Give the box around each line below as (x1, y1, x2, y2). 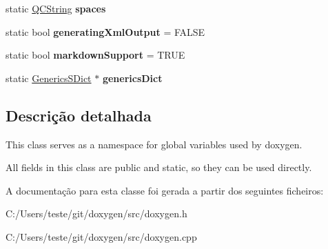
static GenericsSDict (6, 70, 92, 85)
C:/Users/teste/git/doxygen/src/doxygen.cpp (6, 229, 197, 243)
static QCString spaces (6, 1, 106, 15)
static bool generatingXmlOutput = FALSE (6, 24, 205, 39)
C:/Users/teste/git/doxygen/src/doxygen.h (6, 206, 187, 221)
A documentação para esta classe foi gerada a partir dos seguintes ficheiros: (6, 183, 324, 197)
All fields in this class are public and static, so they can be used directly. (6, 160, 312, 175)
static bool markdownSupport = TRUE (6, 48, 185, 62)
